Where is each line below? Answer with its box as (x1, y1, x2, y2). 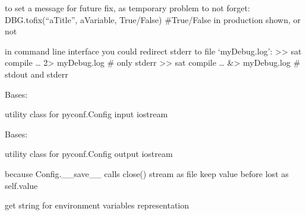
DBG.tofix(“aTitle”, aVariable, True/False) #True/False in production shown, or (5, 13, 301, 25)
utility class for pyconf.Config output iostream (5, 147, 173, 160)
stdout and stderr (5, 68, 68, 80)
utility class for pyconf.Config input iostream (5, 108, 168, 120)
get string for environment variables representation (5, 199, 190, 211)
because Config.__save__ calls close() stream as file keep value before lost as (5, 167, 289, 179)
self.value (5, 179, 38, 191)
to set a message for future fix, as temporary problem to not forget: (5, 2, 250, 14)
